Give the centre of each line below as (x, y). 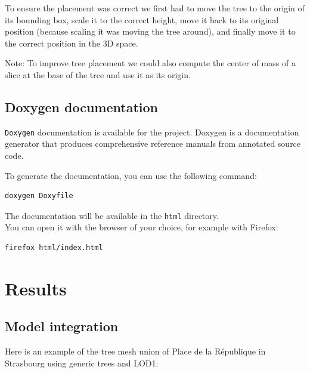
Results (36, 288)
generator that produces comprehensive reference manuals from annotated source (153, 144)
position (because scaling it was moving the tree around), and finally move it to (150, 31)
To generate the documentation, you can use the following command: (131, 175)
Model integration (62, 326)
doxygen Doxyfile (39, 196)
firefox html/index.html (54, 248)
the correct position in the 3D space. (72, 43)
